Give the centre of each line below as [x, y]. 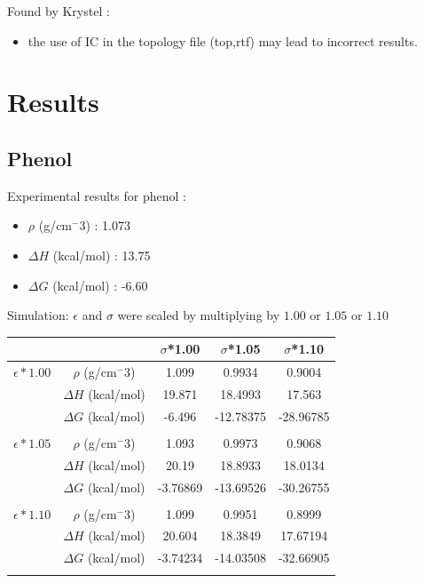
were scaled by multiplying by [199, 315]
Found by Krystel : [59, 11]
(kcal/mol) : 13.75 [102, 255]
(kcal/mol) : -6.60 [100, 285]
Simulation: [38, 315]
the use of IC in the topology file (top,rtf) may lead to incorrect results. [223, 40]
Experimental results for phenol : [97, 195]
